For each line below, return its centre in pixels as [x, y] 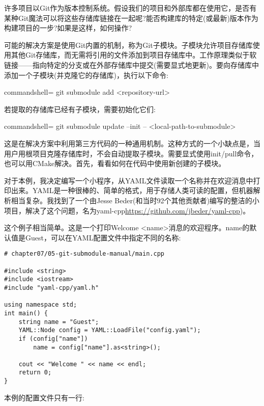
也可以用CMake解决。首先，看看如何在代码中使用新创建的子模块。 [115, 163]
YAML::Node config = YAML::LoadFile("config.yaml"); [110, 330]
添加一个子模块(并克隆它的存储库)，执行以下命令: [86, 75]
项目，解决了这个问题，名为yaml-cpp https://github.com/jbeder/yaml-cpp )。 [127, 210]
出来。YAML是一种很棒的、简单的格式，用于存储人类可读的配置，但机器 [132, 190]
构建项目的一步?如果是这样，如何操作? [68, 28]
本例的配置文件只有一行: [44, 397]
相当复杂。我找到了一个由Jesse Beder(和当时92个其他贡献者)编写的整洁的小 [135, 200]
